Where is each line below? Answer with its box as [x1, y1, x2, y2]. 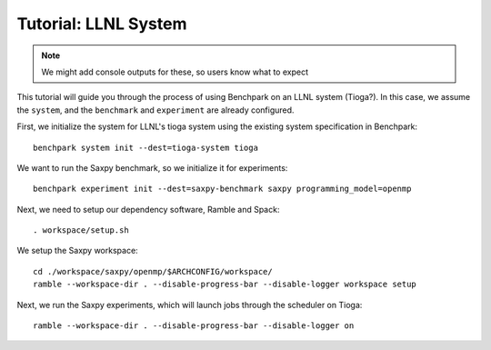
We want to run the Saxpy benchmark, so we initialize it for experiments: [16, 162, 288, 173]
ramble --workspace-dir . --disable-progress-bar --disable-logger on [33, 321, 355, 331]
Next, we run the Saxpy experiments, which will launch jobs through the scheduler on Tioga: [16, 299, 363, 310]
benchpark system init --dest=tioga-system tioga [33, 142, 259, 153]
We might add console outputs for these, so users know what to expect [41, 66, 309, 77]
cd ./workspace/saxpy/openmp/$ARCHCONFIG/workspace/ [33, 266, 273, 276]
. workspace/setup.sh [33, 225, 129, 235]
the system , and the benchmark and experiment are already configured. [16, 105, 295, 115]
